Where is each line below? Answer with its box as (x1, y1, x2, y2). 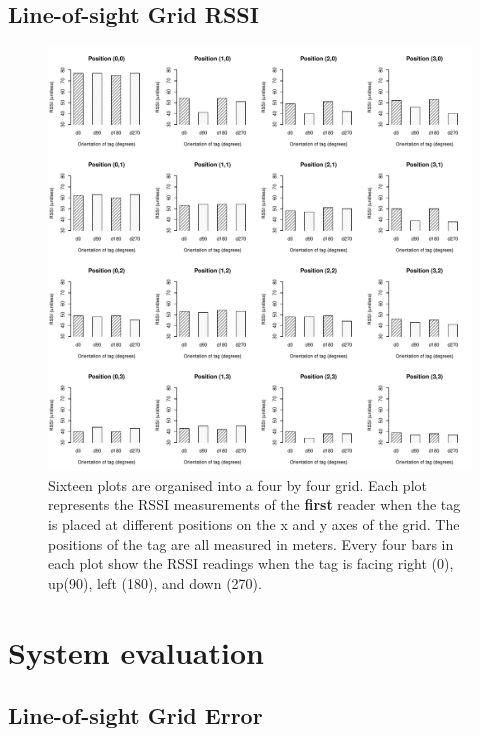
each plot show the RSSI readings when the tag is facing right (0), (48, 553, 454, 574)
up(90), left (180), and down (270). (48, 572, 262, 593)
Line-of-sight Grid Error (8, 700, 263, 731)
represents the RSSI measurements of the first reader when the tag (48, 494, 461, 515)
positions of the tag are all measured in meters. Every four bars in (48, 533, 454, 554)
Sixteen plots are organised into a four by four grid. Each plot (48, 474, 427, 495)
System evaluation (8, 631, 264, 672)
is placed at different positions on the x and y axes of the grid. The (48, 513, 460, 534)
